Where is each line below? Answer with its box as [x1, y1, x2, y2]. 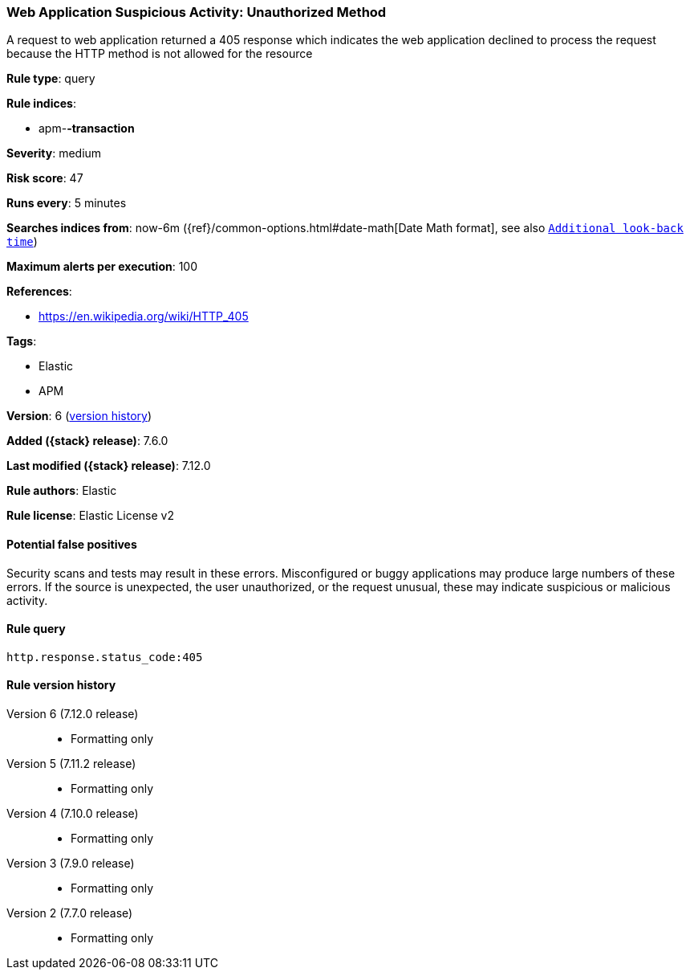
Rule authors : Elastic [6, 484, 117, 498]
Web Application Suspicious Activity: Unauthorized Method [6, 4, 387, 20]
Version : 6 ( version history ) [6, 409, 152, 423]
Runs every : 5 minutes [6, 196, 127, 210]
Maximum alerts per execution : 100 [6, 259, 198, 274]
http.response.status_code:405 [6, 650, 203, 664]
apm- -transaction [39, 121, 135, 136]
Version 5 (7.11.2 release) [6, 757, 136, 771]
